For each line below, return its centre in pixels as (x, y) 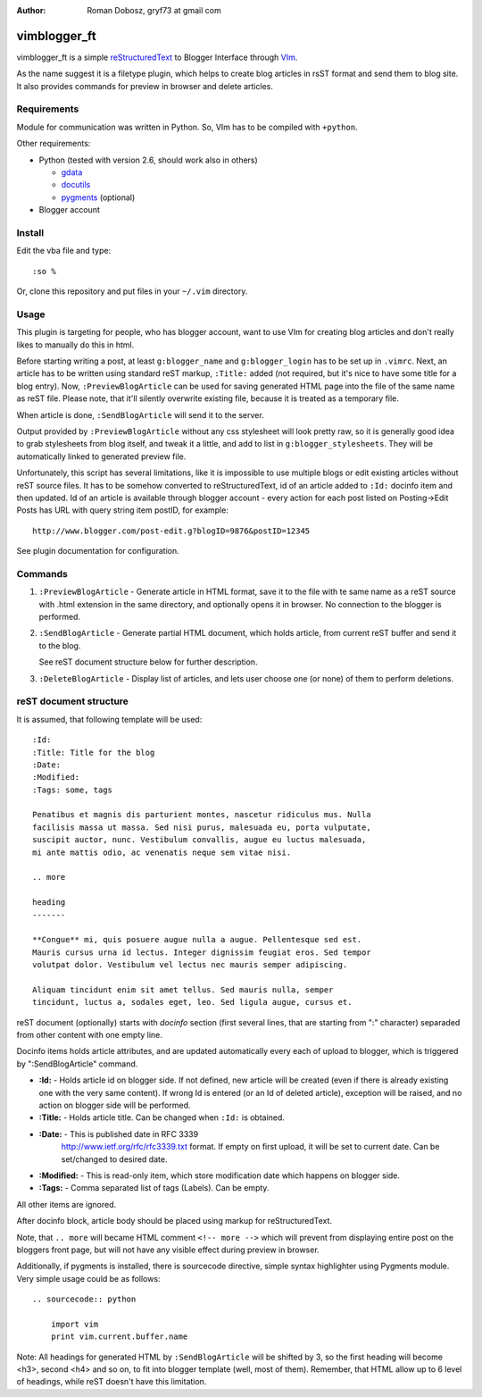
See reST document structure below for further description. (148, 662)
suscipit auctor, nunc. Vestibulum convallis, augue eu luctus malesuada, (199, 840)
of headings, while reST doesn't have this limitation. (112, 1382)
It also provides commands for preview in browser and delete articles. (145, 86)
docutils (76, 185)
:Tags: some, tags (73, 790)
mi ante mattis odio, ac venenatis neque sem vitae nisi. (162, 852)
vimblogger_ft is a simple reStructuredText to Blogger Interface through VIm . (157, 57)
